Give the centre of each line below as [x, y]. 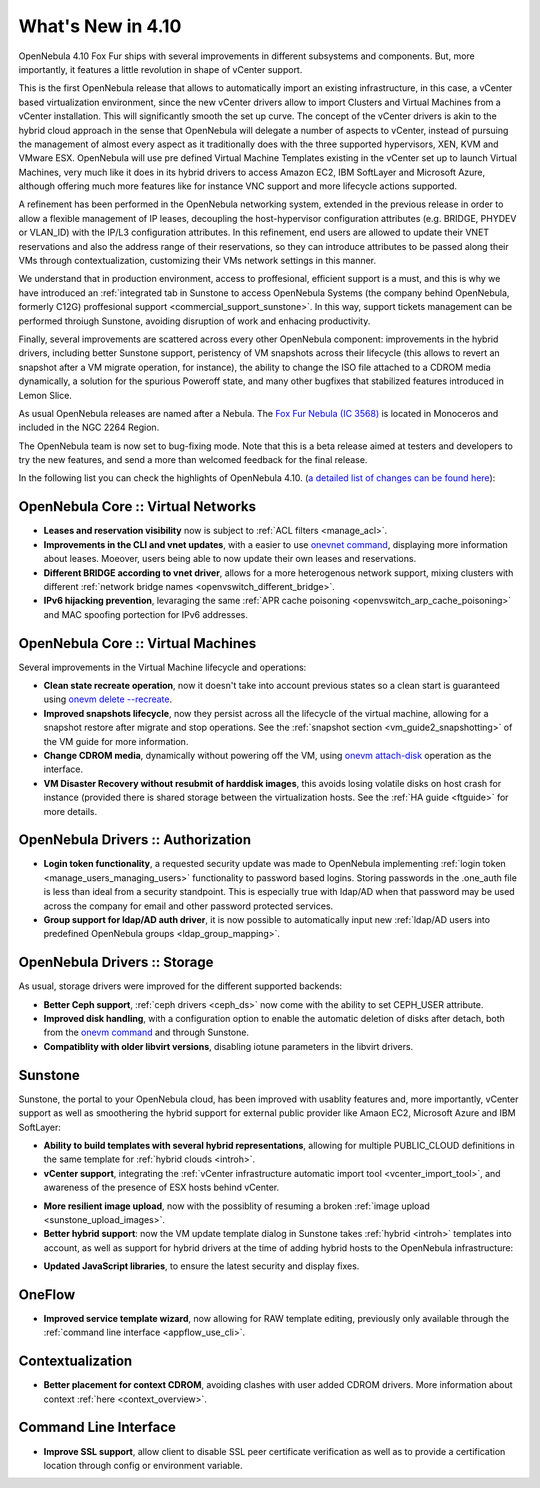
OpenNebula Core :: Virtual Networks [137, 506]
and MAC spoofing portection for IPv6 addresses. [146, 614]
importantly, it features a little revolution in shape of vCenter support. [160, 69]
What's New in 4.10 [100, 26]
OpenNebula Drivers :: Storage [116, 962]
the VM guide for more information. [116, 741]
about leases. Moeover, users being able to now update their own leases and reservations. [230, 559]
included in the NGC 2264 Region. [89, 427]
